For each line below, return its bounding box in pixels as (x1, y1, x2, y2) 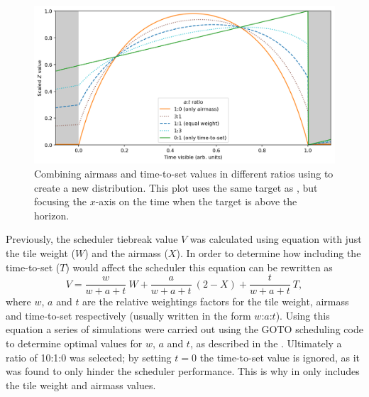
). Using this (275, 308, 330, 322)
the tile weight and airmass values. (6, 377, 156, 392)
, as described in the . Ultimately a (189, 335, 342, 350)
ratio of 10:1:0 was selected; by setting (6, 349, 172, 364)
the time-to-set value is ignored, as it (199, 349, 360, 364)
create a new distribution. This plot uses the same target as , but (34, 180, 318, 195)
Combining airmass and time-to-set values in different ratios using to (34, 165, 334, 180)
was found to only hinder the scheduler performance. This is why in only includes (6, 364, 360, 379)
